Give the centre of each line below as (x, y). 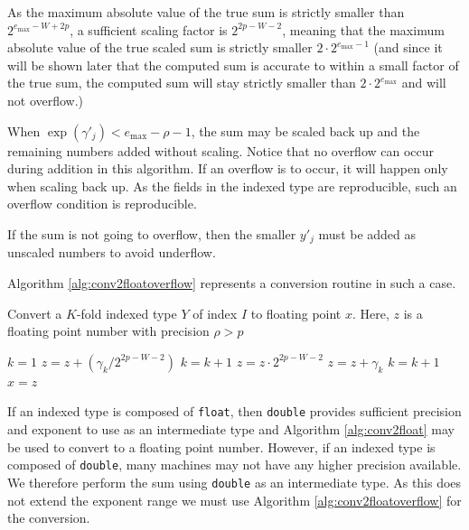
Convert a (35, 313)
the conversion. (49, 518)
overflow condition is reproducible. (102, 204)
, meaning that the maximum (363, 29)
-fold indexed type (127, 313)
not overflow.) (46, 100)
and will (424, 83)
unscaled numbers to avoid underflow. (112, 252)
